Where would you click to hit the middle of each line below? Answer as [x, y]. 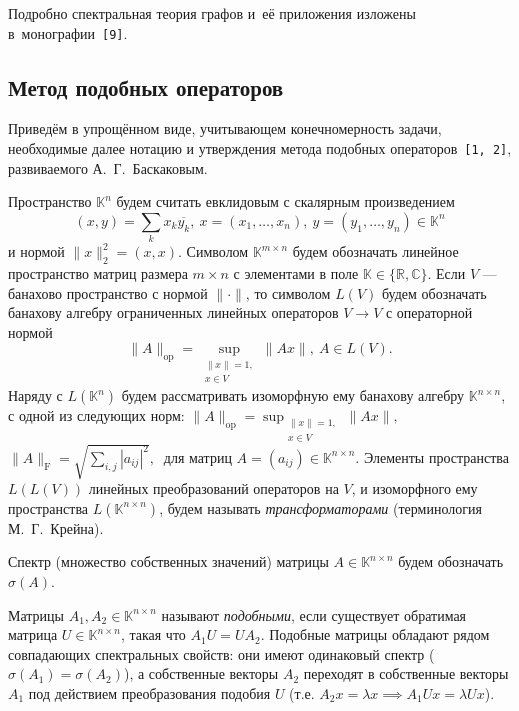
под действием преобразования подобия [149, 692]
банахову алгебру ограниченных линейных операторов [173, 312]
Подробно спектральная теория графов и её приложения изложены [212, 13]
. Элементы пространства [432, 456]
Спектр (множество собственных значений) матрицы [168, 561]
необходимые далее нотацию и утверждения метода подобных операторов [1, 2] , [260, 148]
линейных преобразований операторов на [213, 488]
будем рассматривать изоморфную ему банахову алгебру [293, 395]
